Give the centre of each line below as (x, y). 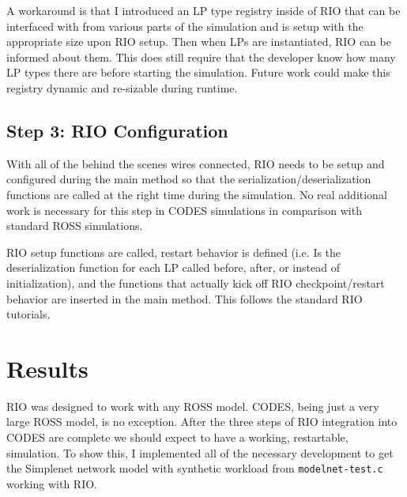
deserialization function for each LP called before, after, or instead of (173, 267)
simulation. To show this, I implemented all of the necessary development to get (200, 452)
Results (47, 368)
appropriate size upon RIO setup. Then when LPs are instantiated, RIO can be (199, 41)
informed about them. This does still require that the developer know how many (201, 56)
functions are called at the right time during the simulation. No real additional (197, 194)
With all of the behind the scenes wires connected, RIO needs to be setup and (196, 163)
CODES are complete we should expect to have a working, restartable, (177, 437)
